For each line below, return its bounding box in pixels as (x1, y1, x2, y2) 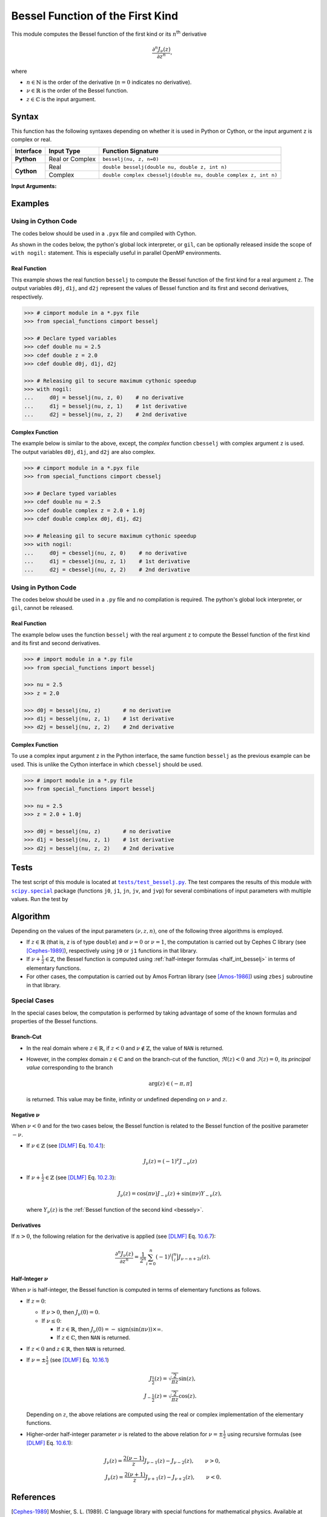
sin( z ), (179, 1375, 196, 1382)
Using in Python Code (11, 583, 77, 592)
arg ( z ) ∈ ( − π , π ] (148, 1080, 193, 1087)
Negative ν (11, 1111, 41, 1118)
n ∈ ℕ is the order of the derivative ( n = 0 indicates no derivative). (26, 78, 192, 86)
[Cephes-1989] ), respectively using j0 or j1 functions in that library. (26, 947, 198, 954)
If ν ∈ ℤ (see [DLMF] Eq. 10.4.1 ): (26, 1142, 105, 1149)
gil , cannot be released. (11, 604, 74, 612)
